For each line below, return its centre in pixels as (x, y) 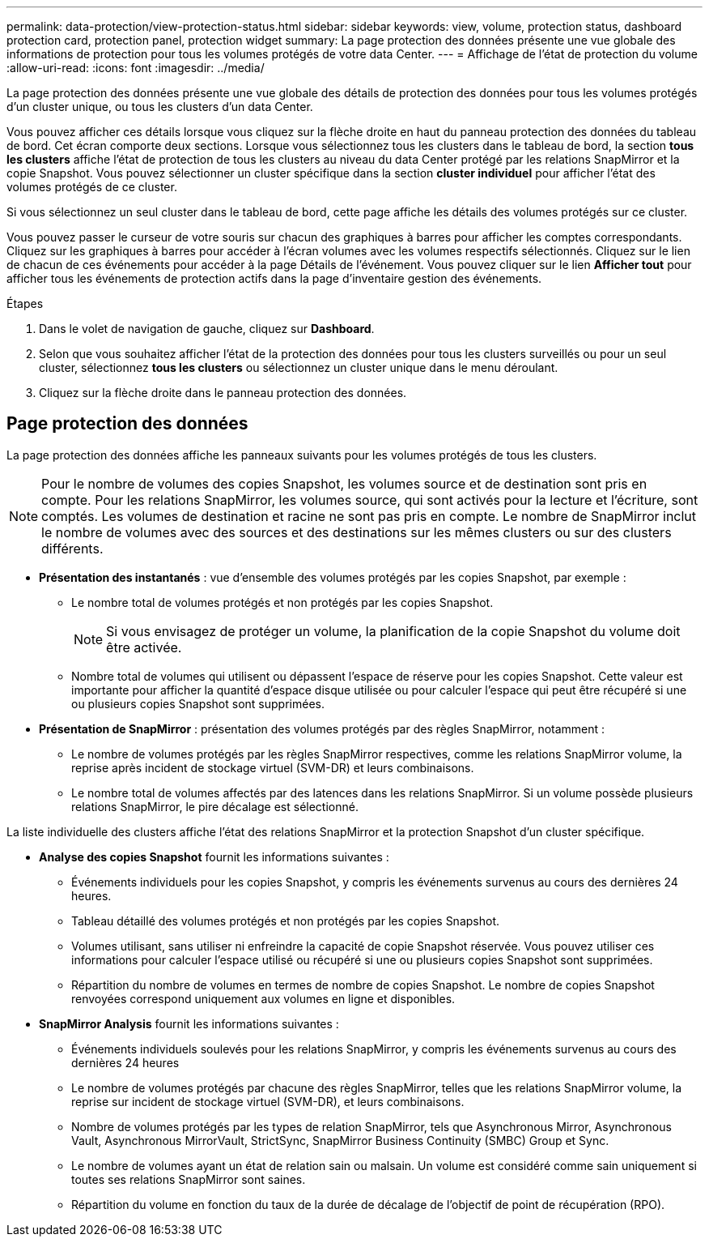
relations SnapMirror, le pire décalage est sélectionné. (215, 806)
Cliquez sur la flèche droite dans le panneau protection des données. (223, 393)
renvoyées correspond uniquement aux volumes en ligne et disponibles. (263, 998)
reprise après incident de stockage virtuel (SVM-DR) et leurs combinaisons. (273, 767)
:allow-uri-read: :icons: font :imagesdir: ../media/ (136, 68)
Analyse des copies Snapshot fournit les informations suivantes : (214, 856)
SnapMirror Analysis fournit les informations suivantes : (189, 1023)
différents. (72, 548)
